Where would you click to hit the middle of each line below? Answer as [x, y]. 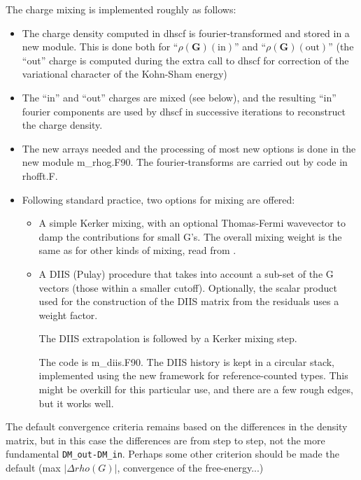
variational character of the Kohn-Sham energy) [125, 74]
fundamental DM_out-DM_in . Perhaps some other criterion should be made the [172, 454]
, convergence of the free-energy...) [190, 468]
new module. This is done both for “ [100, 47]
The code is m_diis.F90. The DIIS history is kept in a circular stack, [187, 361]
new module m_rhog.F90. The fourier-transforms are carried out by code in [185, 162]
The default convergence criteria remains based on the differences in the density [177, 426]
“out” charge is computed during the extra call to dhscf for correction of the [185, 60]
